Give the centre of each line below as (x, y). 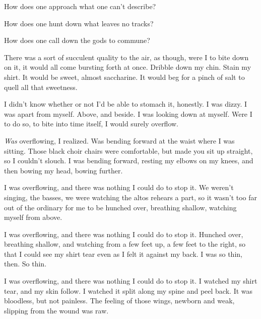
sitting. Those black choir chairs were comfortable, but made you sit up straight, (128, 150)
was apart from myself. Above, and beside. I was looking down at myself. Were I (128, 113)
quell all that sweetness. (41, 87)
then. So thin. (25, 264)
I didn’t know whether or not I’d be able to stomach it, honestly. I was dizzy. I (126, 104)
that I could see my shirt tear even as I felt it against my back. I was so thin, (123, 254)
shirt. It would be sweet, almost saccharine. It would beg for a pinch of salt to (124, 77)
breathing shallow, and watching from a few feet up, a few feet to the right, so (125, 244)
